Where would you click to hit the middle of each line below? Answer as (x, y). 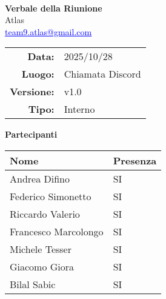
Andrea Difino (40, 178)
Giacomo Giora (42, 266)
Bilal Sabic (33, 284)
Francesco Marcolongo (57, 231)
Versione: (32, 92)
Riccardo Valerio (45, 213)
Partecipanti (31, 134)
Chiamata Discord (102, 74)
